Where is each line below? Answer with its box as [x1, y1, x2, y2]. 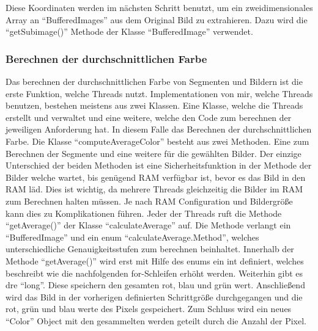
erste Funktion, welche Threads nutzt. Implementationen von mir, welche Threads [6, 87, 313, 100]
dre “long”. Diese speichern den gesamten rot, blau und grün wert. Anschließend [6, 278, 305, 291]
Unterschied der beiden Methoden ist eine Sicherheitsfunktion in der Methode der [6, 159, 312, 172]
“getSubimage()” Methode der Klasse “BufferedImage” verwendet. [6, 25, 253, 38]
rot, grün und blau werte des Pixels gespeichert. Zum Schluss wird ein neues [6, 302, 292, 315]
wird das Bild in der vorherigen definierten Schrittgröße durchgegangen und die [6, 290, 303, 303]
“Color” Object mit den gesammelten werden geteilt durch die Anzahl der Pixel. [6, 314, 306, 327]
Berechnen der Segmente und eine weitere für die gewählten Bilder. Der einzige [6, 147, 301, 159]
